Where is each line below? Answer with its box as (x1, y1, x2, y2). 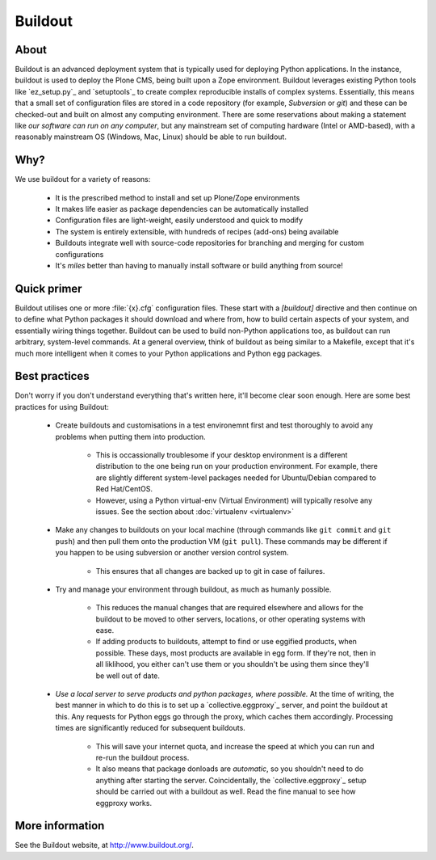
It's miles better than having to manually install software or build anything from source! (55, 261, 343, 271)
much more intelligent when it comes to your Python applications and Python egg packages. (15, 348, 322, 358)
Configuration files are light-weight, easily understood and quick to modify (55, 215, 303, 226)
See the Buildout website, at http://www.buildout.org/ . (15, 841, 194, 850)
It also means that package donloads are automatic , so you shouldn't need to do (95, 764, 364, 774)
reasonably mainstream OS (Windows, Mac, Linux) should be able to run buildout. (15, 132, 287, 141)
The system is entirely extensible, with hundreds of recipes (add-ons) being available (55, 226, 339, 236)
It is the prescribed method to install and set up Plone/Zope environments (55, 192, 300, 202)
